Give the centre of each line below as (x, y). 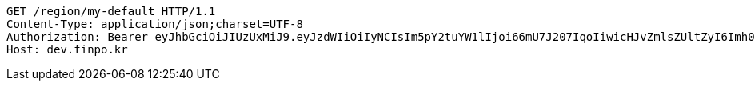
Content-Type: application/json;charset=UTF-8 (155, 24)
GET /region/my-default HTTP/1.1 (111, 11)
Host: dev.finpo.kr (67, 49)
